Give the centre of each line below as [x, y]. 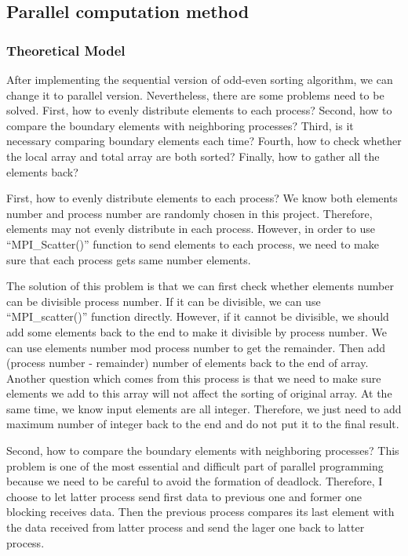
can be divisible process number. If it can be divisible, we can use [164, 301]
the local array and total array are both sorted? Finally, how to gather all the [193, 156]
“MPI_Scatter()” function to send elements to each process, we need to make [193, 243]
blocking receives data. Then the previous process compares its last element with [200, 512]
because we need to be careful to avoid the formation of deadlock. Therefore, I [195, 481]
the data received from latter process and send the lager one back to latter [186, 527]
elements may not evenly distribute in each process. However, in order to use [191, 229]
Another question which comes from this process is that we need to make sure [194, 378]
